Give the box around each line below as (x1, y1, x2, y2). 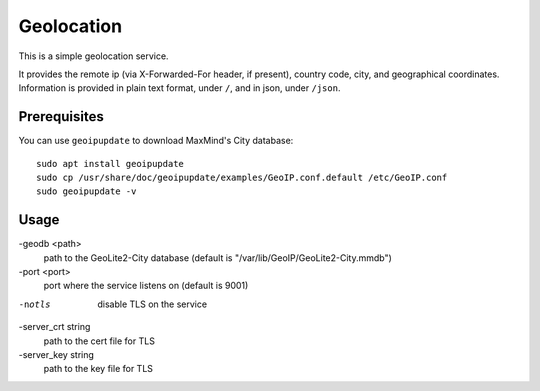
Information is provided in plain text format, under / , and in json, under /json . (18, 82, 341, 94)
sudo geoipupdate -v (36, 186, 137, 197)
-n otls (18, 298, 51, 310)
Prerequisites (18, 108, 104, 125)
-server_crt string (18, 321, 91, 333)
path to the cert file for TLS (43, 335, 155, 347)
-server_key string (18, 349, 95, 361)
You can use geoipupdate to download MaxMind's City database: (18, 135, 294, 147)
